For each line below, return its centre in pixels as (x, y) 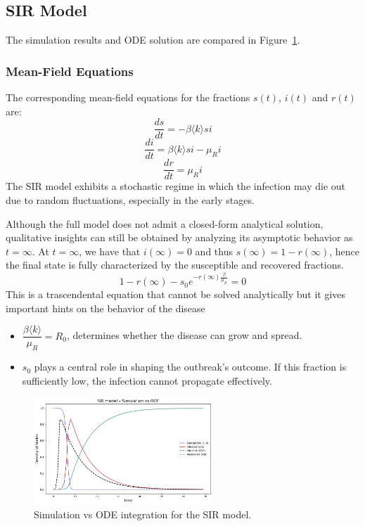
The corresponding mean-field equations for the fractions (128, 97)
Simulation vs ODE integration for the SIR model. (143, 514)
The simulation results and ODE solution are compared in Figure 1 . (153, 40)
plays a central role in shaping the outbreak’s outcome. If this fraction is (190, 367)
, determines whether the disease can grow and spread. (184, 335)
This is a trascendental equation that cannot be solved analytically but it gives (176, 294)
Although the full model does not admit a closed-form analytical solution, (165, 223)
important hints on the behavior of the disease (105, 308)
